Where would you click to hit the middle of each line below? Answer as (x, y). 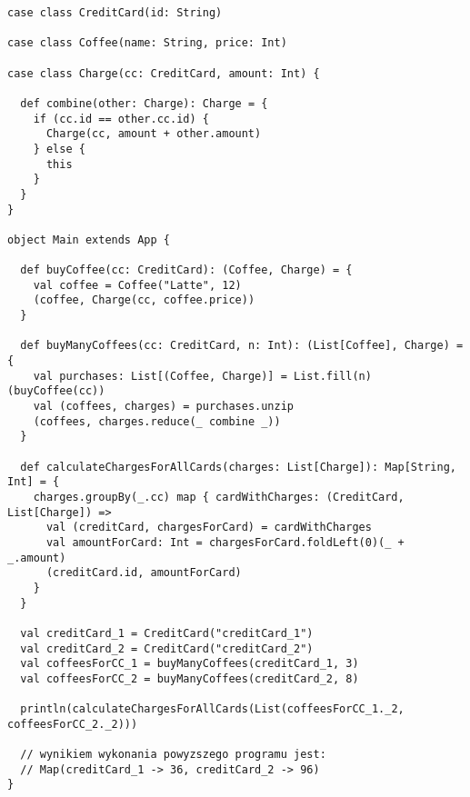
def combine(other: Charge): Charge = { (144, 103)
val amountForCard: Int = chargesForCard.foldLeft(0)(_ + (225, 542)
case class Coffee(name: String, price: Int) (147, 43)
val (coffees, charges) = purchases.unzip (163, 407)
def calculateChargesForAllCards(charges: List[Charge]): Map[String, (238, 467)
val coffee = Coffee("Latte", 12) (137, 285)
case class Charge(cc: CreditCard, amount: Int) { (164, 73)
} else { (59, 149)
